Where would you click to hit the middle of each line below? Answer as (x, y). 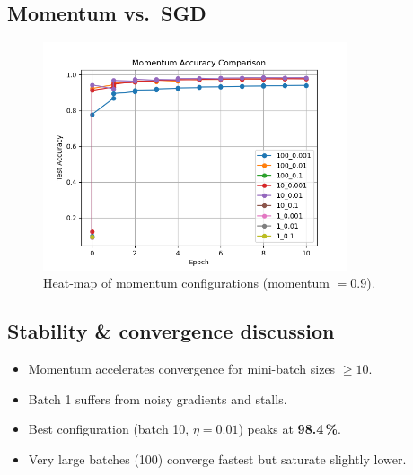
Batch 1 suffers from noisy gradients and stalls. (158, 398)
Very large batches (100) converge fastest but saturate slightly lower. (217, 458)
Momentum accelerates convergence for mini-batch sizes (182, 368)
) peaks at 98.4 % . (290, 429)
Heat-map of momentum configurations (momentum (186, 283)
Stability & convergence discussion (171, 331)
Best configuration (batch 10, (109, 429)
